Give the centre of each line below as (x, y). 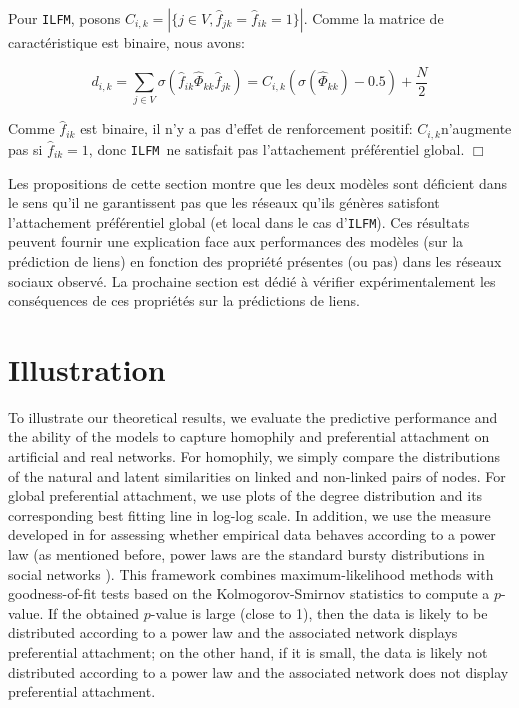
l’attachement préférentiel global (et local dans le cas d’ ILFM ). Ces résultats (239, 221)
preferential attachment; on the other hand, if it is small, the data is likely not (248, 651)
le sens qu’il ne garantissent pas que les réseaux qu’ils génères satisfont (224, 202)
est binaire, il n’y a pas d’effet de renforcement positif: (246, 128)
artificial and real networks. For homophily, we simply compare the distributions (254, 456)
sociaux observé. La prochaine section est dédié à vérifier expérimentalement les (252, 280)
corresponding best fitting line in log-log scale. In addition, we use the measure (249, 514)
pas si (25, 148)
